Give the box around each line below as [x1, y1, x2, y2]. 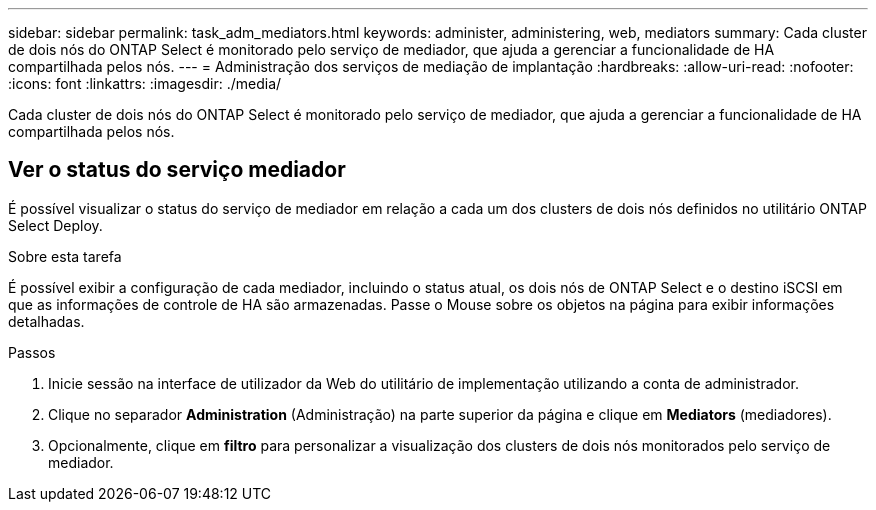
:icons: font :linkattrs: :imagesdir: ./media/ [8, 75, 282, 92]
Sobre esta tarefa [8, 247, 122, 265]
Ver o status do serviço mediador [8, 157, 346, 183]
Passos [8, 343, 56, 361]
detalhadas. [8, 312, 85, 330]
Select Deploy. [8, 216, 103, 234]
